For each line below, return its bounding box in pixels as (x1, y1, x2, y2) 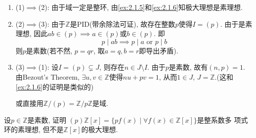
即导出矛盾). (139, 45, 178, 55)
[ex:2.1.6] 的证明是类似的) (15, 81, 94, 92)
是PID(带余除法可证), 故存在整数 (70, 18, 175, 29)
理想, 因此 (15, 28, 48, 39)
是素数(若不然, (26, 45, 73, 55)
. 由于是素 (220, 18, 253, 29)
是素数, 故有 (169, 62, 208, 72)
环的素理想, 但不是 (4, 124, 64, 135)
